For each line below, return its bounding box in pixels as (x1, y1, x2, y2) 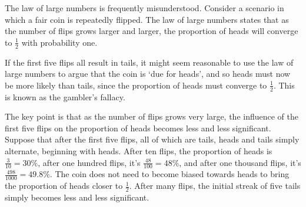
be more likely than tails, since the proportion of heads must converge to (5, 79, 267, 91)
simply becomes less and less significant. (5, 191, 149, 203)
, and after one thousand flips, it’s (179, 156, 301, 168)
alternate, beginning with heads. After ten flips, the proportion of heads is (5, 145, 272, 157)
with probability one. (21, 36, 98, 48)
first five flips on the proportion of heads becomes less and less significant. (5, 121, 271, 134)
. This (273, 79, 295, 91)
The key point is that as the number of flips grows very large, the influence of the (5, 110, 298, 123)
